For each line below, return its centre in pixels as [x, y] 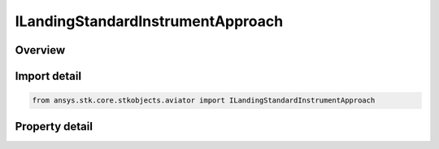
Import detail [48, 76]
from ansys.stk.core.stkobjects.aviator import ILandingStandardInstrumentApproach [204, 101]
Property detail [54, 126]
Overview [40, 50]
